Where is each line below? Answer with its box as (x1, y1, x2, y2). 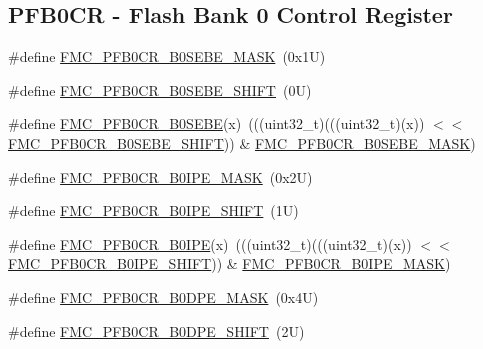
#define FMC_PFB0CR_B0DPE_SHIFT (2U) (8, 320, 305, 341)
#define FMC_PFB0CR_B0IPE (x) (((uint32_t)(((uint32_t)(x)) (8, 233, 412, 254)
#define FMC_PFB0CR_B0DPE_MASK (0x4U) (8, 286, 319, 307)
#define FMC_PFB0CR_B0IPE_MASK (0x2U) (8, 166, 313, 187)
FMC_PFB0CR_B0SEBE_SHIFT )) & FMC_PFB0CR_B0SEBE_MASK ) (8, 132, 476, 153)
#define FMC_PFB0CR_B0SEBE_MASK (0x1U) (8, 46, 326, 67)
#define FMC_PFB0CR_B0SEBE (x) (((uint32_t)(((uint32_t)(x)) (8, 113, 425, 134)
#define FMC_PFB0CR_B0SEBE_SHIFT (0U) (8, 79, 312, 100)
